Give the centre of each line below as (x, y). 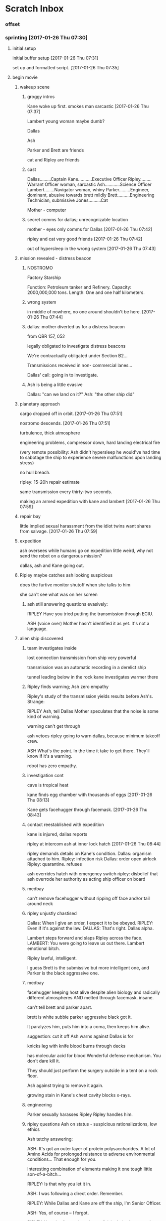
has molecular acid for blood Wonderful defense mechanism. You (94, 1056)
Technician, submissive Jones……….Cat (67, 200)
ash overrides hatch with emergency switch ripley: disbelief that (92, 874)
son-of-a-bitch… (44, 1174)
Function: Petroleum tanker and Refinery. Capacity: (79, 287)
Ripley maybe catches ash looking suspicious (66, 575)
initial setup (24, 48)
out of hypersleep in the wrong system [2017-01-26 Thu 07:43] (91, 249)
